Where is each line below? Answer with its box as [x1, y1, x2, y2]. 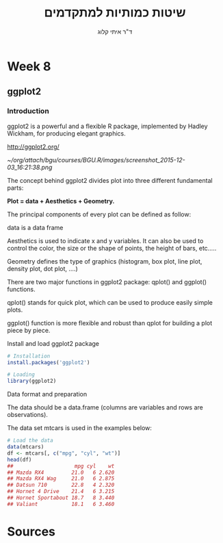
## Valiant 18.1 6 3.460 [7, 501, 115, 507]
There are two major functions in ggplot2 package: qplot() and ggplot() [7, 277, 207, 286]
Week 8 [7, 58, 51, 74]
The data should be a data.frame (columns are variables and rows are [7, 403, 203, 412]
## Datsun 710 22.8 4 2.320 [7, 481, 115, 489]
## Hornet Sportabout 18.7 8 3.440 [7, 494, 115, 501]
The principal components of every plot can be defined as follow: [7, 210, 192, 218]
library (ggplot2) [7, 378, 57, 385]
